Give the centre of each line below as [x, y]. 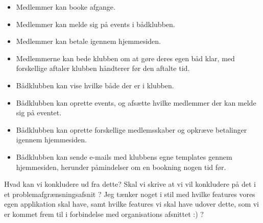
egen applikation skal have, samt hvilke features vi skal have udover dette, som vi [131, 204]
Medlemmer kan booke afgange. [66, 7]
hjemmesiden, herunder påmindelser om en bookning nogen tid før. [121, 167]
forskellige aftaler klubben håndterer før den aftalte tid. [103, 68]
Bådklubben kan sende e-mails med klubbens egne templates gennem [124, 156]
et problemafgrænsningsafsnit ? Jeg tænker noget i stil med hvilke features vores [130, 194]
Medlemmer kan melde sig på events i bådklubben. [95, 24]
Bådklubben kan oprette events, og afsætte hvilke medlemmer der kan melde [136, 102]
